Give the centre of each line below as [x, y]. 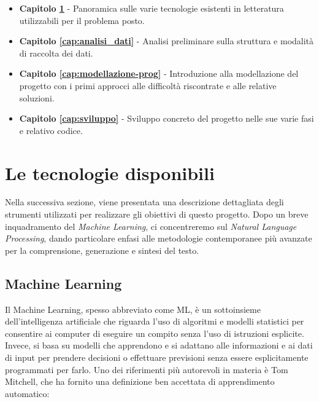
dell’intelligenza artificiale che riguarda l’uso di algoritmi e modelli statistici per [155, 321]
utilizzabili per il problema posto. [82, 20]
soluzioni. [37, 97]
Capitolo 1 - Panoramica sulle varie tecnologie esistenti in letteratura [152, 8]
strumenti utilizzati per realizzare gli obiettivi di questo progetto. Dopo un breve [157, 214]
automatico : [27, 393]
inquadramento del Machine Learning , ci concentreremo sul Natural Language [151, 226]
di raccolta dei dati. [56, 53]
